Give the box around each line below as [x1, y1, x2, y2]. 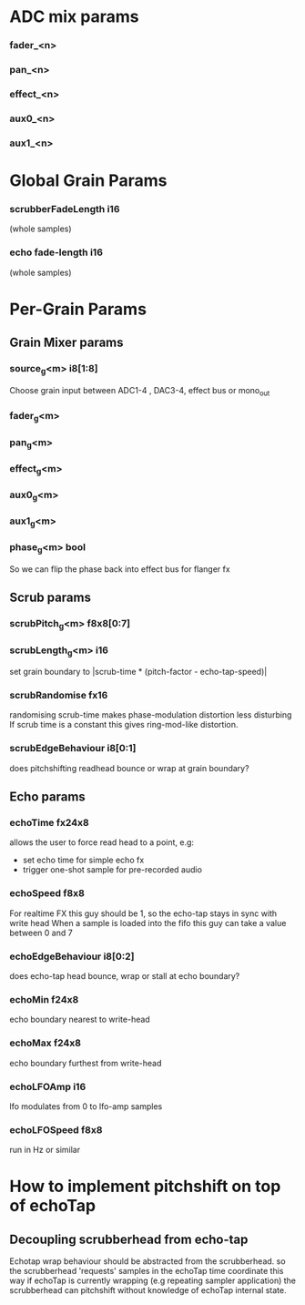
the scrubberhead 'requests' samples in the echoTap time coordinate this [9, 1266, 284, 1277]
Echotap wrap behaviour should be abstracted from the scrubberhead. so [9, 1256, 286, 1267]
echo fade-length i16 [9, 246, 103, 259]
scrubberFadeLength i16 [9, 202, 120, 215]
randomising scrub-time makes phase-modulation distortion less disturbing [9, 709, 292, 720]
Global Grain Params [9, 170, 168, 190]
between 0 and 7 [9, 927, 73, 938]
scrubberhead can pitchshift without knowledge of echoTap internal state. [9, 1285, 287, 1296]
